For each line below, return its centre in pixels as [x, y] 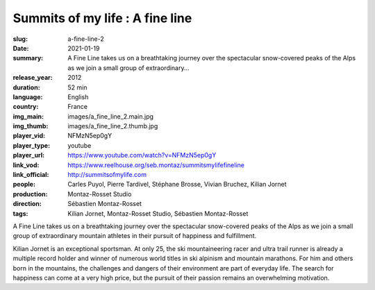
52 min [77, 87]
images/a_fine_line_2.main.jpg [111, 116]
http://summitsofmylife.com [107, 175]
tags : [20, 213]
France [78, 107]
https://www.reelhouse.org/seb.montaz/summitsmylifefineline [156, 165]
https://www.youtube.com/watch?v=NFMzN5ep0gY [142, 155]
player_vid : [29, 136]
